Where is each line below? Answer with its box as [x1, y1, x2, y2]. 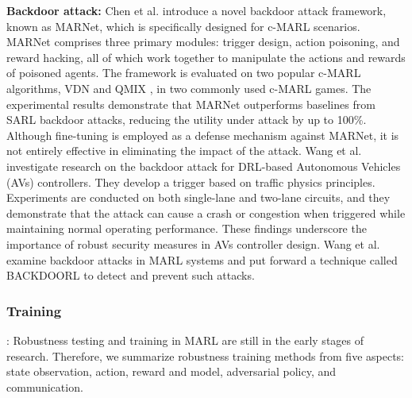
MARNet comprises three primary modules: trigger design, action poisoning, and [6, 33, 400, 50]
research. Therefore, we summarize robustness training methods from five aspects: [6, 347, 404, 364]
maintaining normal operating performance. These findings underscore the [6, 220, 367, 237]
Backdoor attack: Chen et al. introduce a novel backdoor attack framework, [6, 2, 387, 18]
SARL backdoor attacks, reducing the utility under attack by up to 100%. [6, 111, 367, 128]
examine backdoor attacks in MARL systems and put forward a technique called [6, 251, 398, 268]
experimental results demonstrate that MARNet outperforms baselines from [6, 95, 375, 112]
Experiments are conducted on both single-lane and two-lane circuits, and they [6, 189, 391, 206]
